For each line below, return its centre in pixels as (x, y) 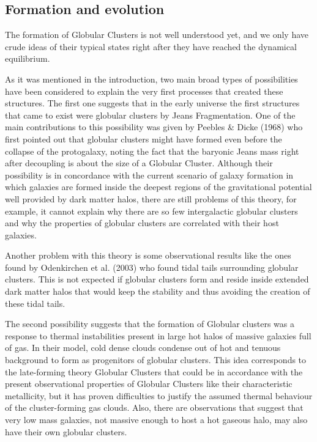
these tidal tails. (35, 303)
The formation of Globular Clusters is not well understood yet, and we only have (157, 35)
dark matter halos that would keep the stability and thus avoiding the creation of (158, 291)
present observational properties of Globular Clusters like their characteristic (149, 384)
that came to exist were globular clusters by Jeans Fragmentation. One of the (150, 115)
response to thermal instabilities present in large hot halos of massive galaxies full (158, 335)
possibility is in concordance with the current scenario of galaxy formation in (149, 175)
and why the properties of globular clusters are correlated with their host (142, 223)
